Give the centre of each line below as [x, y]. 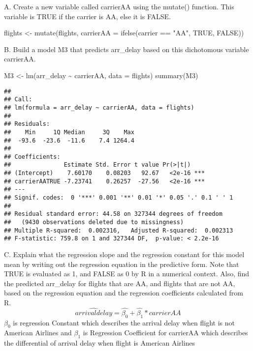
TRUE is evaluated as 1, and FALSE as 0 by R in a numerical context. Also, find [127, 274]
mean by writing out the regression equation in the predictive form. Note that [122, 264]
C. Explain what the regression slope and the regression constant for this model [124, 254]
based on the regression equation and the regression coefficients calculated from [124, 293]
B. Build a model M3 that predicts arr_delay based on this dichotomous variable [126, 49]
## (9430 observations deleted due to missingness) [94, 222]
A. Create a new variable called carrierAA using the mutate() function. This [119, 6]
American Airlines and [38, 333]
